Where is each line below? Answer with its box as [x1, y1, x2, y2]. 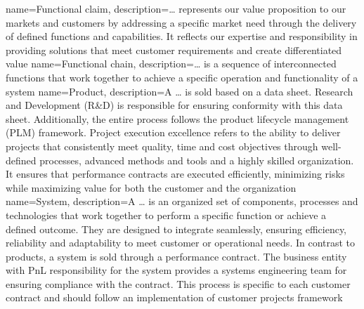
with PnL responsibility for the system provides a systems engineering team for [6, 263, 347, 277]
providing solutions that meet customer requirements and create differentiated [6, 42, 342, 57]
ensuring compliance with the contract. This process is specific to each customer [6, 276, 351, 291]
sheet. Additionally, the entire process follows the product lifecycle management [6, 111, 349, 126]
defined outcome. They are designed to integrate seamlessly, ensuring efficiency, [6, 221, 347, 236]
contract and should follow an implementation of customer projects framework [6, 290, 343, 305]
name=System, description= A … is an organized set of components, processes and [6, 194, 358, 209]
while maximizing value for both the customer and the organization [6, 180, 297, 195]
